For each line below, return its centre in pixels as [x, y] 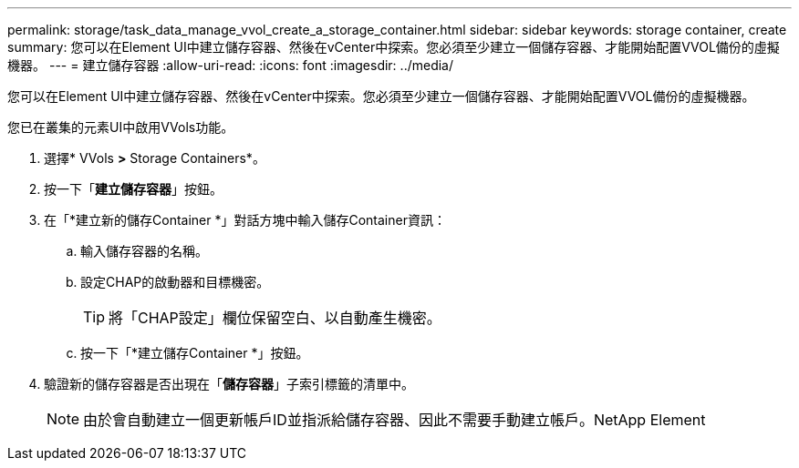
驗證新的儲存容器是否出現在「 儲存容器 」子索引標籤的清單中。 [229, 384]
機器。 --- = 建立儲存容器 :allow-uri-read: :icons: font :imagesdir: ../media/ [231, 65]
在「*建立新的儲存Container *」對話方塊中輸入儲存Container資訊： [245, 220]
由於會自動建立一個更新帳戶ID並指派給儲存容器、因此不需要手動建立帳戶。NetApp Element [394, 420]
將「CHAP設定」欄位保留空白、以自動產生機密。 [275, 318]
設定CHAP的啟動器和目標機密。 [175, 282]
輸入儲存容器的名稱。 [144, 251]
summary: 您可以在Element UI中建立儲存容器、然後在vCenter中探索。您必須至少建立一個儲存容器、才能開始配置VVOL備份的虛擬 [394, 47]
